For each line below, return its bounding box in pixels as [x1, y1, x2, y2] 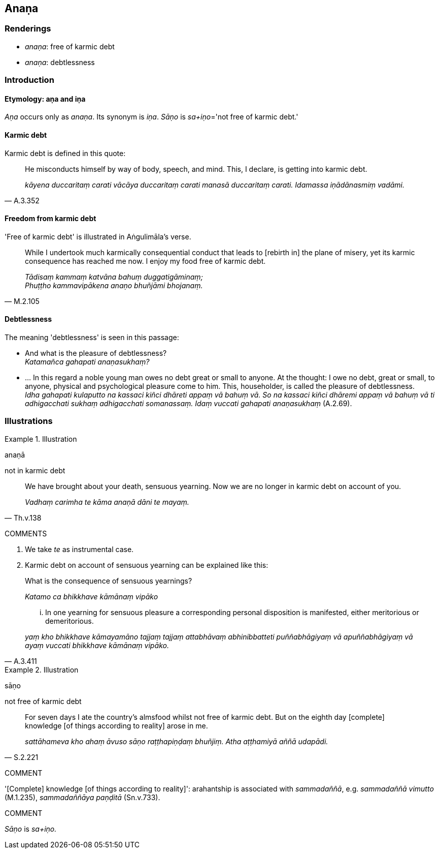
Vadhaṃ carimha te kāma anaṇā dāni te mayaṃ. [25, 497, 189, 506]
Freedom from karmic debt [5, 214, 96, 223]
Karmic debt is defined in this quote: [5, 148, 126, 158]
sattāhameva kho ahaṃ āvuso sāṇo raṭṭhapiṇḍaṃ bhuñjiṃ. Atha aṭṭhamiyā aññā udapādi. [25, 737, 328, 746]
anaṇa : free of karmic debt [25, 42, 115, 51]
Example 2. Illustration [5, 665, 79, 674]
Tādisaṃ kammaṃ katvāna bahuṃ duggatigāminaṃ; [25, 272, 203, 281]
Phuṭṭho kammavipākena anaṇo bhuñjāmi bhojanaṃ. [25, 281, 203, 290]
